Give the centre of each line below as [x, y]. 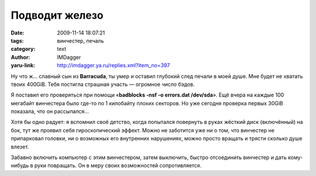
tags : [17, 40]
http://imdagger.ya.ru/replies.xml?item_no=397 [114, 65]
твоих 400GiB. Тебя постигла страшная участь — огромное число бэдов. [103, 84]
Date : [18, 33]
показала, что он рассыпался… [50, 112]
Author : [20, 57]
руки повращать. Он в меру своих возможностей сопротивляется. [118, 165]
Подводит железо [57, 15]
